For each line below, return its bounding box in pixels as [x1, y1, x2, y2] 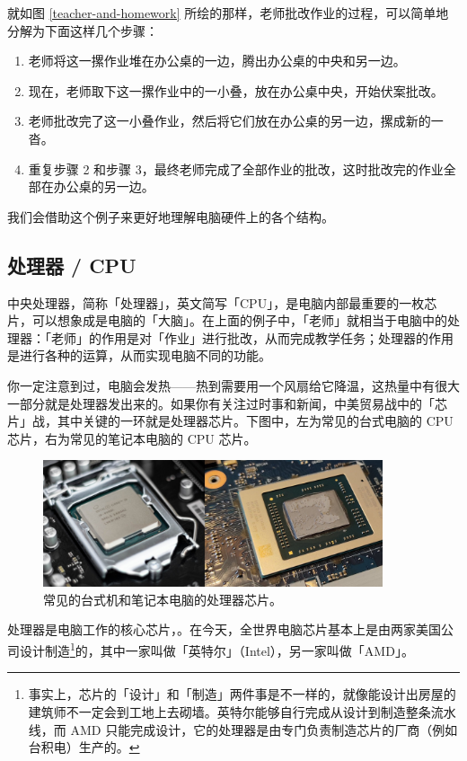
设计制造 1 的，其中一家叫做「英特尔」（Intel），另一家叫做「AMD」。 [19, 639, 414, 659]
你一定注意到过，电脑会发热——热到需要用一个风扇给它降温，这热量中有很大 [7, 376, 460, 394]
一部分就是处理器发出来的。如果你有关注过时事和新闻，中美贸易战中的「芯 [7, 394, 447, 412]
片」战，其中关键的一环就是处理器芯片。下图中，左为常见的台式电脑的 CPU [7, 411, 454, 430]
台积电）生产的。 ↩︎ [28, 738, 140, 757]
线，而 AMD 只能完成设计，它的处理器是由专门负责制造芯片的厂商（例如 [28, 720, 458, 739]
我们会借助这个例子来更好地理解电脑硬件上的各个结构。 [7, 207, 334, 226]
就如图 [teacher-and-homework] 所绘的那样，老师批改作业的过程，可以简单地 [7, 4, 449, 22]
